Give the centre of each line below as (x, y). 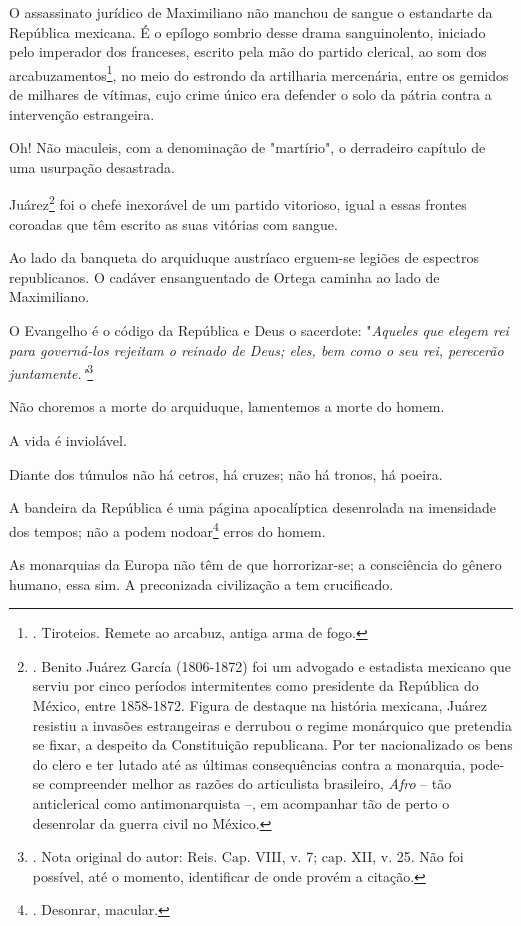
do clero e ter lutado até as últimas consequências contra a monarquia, (249, 763)
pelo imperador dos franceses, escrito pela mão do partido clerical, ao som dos (248, 51)
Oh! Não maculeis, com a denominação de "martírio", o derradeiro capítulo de (247, 147)
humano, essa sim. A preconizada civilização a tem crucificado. (201, 583)
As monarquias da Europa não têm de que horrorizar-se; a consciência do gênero (255, 564)
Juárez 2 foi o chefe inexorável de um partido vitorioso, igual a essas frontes (238, 203)
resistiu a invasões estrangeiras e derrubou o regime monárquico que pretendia (272, 724)
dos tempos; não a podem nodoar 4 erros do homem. (167, 529)
